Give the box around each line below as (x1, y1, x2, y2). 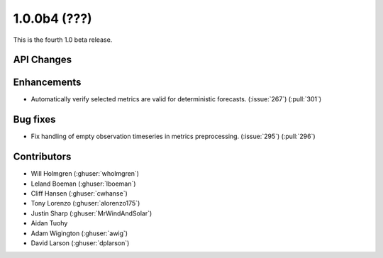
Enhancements (13, 77, 82, 89)
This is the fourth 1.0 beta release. (13, 35, 113, 44)
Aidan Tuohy (30, 219, 68, 228)
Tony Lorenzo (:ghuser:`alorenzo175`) (30, 199, 140, 208)
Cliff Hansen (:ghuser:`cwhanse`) (30, 189, 128, 198)
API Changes (13, 54, 72, 66)
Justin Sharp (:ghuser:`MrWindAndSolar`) (30, 209, 152, 218)
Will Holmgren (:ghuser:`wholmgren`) (30, 169, 140, 178)
